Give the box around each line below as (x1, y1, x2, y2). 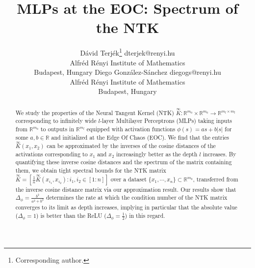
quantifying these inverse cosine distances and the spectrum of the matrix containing (15, 158, 232, 166)
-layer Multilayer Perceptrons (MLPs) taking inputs (100, 117, 232, 125)
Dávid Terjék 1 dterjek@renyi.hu (80, 46, 175, 58)
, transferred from (193, 175, 238, 183)
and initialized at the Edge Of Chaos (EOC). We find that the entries (51, 133, 229, 141)
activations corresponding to (15, 149, 88, 158)
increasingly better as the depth (116, 149, 198, 158)
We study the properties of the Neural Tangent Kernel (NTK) (15, 108, 174, 117)
